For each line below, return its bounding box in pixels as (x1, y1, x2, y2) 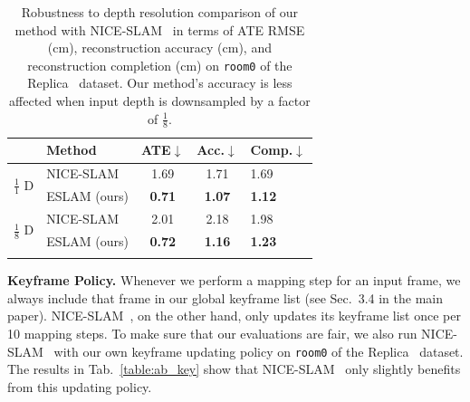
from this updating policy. (7, 377, 152, 396)
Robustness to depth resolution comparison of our (21, 3, 299, 21)
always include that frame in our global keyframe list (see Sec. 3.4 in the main (7, 288, 443, 307)
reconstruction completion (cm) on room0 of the (27, 55, 293, 74)
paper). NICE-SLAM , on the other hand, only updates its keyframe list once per (7, 306, 461, 325)
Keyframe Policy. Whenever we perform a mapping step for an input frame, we (7, 271, 461, 290)
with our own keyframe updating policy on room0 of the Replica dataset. (53, 341, 464, 360)
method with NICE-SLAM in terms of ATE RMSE (14, 20, 305, 39)
